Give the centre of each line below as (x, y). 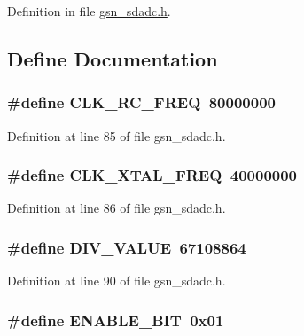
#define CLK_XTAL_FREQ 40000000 (152, 175)
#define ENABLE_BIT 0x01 (116, 320)
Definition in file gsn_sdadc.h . (89, 11)
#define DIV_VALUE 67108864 (127, 247)
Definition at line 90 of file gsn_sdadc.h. (117, 281)
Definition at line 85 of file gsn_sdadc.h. (117, 135)
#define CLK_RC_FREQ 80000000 (141, 102)
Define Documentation (113, 58)
